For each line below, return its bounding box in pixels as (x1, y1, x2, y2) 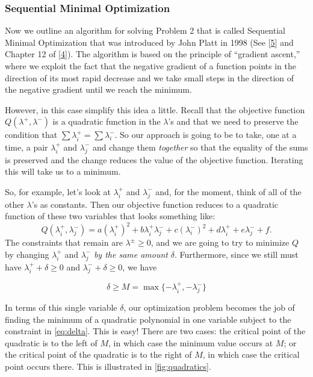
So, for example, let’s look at (5, 185, 111, 198)
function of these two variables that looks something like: (5, 210, 215, 222)
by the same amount (93, 248, 169, 260)
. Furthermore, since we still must (174, 248, 299, 260)
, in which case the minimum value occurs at (108, 336, 273, 349)
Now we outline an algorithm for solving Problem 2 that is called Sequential (5, 24, 285, 37)
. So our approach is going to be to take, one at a (114, 128, 297, 141)
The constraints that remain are (5, 236, 123, 249)
